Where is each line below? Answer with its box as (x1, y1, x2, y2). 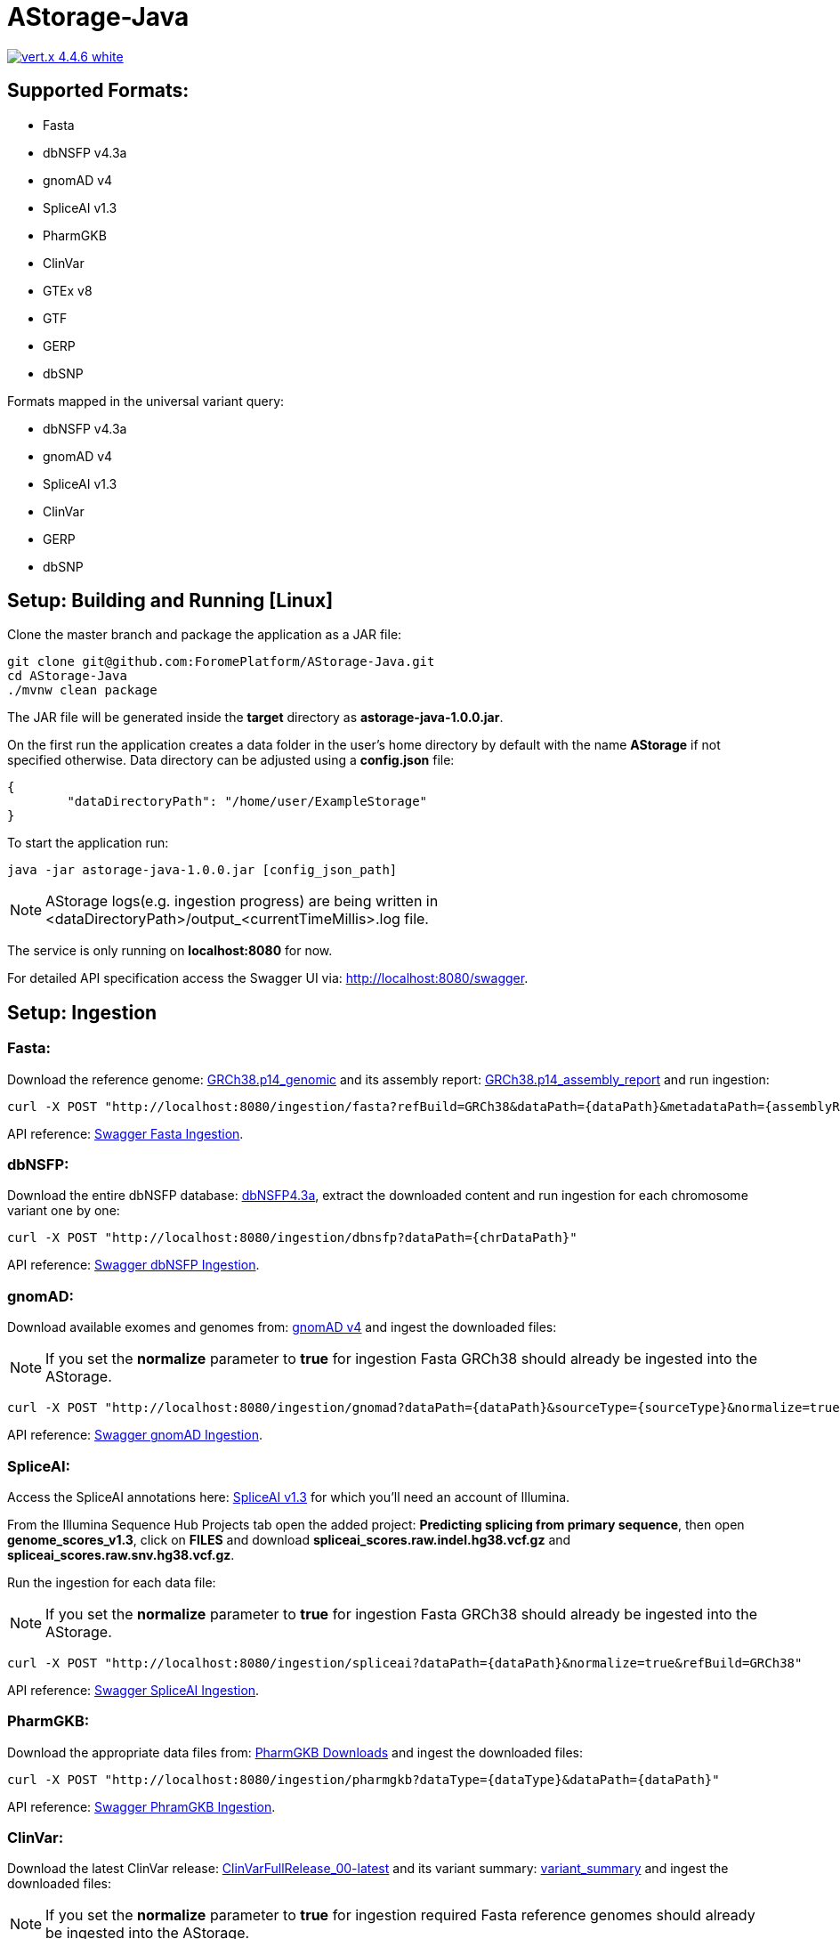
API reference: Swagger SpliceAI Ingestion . (7, 1682, 260, 1698)
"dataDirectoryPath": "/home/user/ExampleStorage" (67, 794, 428, 809)
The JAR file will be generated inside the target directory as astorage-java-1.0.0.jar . (7, 710, 504, 726)
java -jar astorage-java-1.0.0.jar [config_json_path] (7, 863, 398, 878)
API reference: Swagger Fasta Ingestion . (7, 1125, 244, 1141)
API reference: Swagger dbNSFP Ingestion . (7, 1257, 260, 1273)
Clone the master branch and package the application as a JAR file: (7, 627, 402, 643)
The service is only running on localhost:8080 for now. (7, 943, 333, 959)
